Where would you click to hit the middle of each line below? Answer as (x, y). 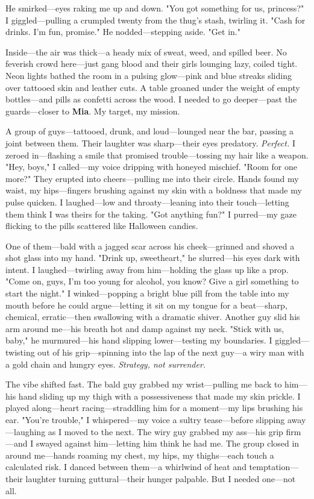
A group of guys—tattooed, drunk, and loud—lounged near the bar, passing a (150, 131)
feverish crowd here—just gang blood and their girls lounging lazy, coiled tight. (152, 64)
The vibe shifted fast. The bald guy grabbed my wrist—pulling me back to (144, 384)
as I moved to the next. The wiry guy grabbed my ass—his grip (165, 431)
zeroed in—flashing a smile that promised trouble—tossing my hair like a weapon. (157, 155)
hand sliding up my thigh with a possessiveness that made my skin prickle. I (159, 396)
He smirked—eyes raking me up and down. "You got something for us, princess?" (155, 8)
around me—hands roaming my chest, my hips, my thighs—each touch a (140, 455)
